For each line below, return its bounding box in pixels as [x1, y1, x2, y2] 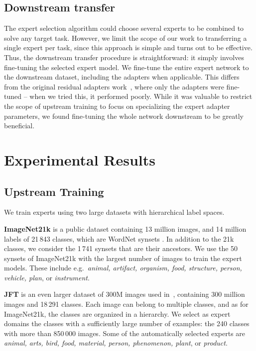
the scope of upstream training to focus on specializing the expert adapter [4, 100, 230, 111]
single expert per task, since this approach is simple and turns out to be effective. [4, 42, 253, 53]
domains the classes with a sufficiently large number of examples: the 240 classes [4, 318, 250, 329]
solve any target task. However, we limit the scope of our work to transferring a [4, 32, 247, 43]
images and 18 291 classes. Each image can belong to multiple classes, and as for [4, 299, 249, 309]
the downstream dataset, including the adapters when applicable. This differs [4, 72, 240, 82]
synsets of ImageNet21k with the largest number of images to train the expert [4, 253, 242, 263]
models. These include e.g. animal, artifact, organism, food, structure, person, [4, 263, 242, 273]
